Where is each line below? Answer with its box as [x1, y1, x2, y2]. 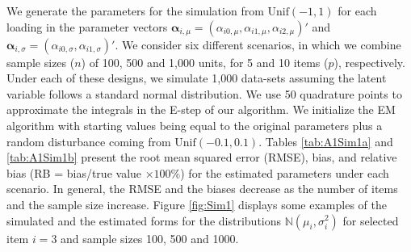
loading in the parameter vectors [6, 18, 168, 35]
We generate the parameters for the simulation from [6, 2, 264, 19]
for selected [342, 212, 399, 229]
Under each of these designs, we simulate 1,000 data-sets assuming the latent [6, 69, 387, 86]
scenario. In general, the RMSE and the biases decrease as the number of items [6, 180, 398, 197]
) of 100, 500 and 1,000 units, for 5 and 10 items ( [81, 53, 329, 70]
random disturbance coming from [6, 132, 171, 149]
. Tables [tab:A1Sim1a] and [258, 132, 393, 149]
